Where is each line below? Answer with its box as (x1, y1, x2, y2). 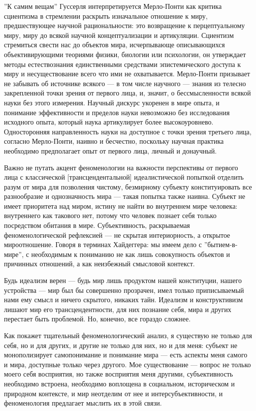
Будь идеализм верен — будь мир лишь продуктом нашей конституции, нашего (4, 275, 242, 285)
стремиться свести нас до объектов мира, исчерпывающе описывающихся (4, 39, 225, 50)
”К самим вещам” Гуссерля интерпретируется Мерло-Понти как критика (4, 1, 222, 11)
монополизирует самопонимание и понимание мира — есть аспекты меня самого (4, 349, 248, 360)
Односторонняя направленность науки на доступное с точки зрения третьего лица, (4, 126, 252, 136)
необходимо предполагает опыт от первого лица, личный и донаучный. (4, 145, 217, 156)
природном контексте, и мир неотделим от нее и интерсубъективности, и (4, 388, 223, 398)
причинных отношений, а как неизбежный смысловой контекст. (4, 258, 195, 269)
